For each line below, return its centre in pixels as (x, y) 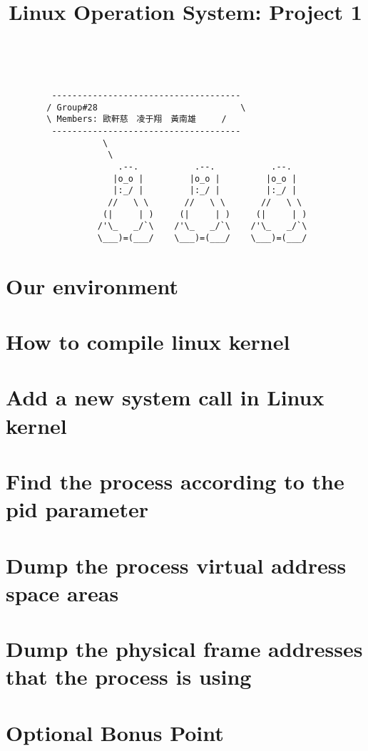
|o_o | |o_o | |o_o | (205, 178)
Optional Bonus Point (115, 732)
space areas (62, 592)
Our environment (92, 285)
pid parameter (77, 509)
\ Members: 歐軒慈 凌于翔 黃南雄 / (137, 119)
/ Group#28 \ (146, 107)
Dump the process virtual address (176, 565)
